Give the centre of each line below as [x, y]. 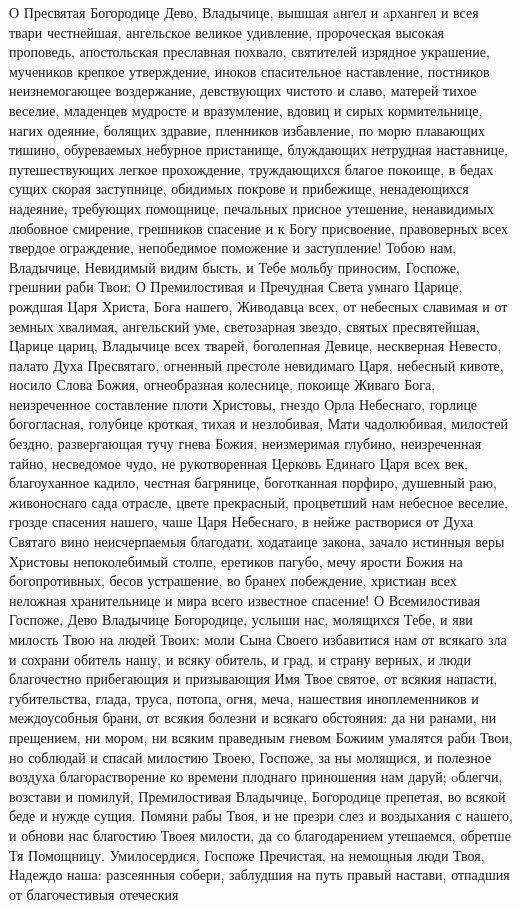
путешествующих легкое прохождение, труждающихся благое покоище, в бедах [251, 168]
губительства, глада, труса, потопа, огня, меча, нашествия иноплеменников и [244, 697]
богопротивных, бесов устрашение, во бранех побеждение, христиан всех [233, 580]
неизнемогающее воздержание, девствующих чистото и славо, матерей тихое [243, 90]
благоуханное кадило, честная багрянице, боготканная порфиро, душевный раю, [253, 482]
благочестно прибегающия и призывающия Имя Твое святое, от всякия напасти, [253, 678]
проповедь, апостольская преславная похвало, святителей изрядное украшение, [249, 51]
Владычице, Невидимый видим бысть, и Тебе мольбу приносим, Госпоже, [234, 266]
